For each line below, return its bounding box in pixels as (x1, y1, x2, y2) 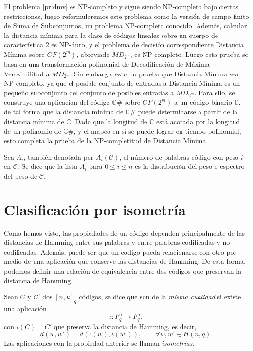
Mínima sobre (4, 49, 45, 59)
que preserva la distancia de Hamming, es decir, (54, 321, 197, 331)
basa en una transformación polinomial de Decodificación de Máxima (4, 58, 210, 69)
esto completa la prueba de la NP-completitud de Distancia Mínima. (4, 135, 208, 146)
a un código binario (174, 97, 232, 107)
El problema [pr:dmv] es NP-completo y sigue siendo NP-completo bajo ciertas (4, 1, 239, 11)
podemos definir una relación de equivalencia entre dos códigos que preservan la (4, 266, 242, 276)
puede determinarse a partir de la (138, 107, 238, 117)
